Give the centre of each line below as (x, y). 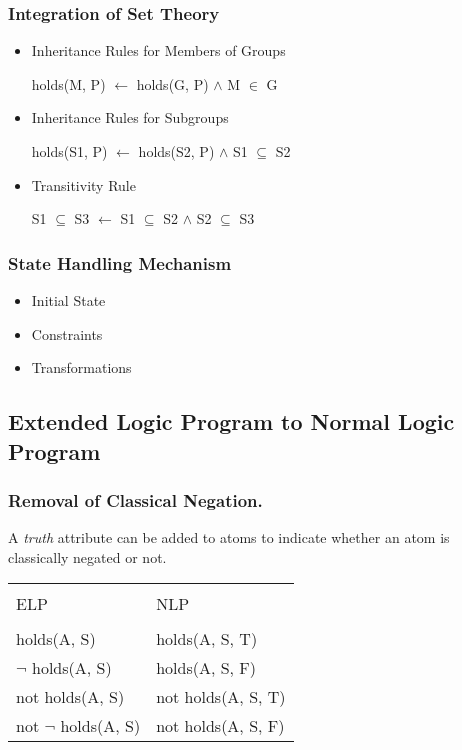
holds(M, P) (68, 83)
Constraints (67, 333)
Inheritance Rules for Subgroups (130, 117)
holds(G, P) (172, 83)
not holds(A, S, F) (220, 726)
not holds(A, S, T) (221, 697)
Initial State (68, 300)
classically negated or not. (87, 556)
